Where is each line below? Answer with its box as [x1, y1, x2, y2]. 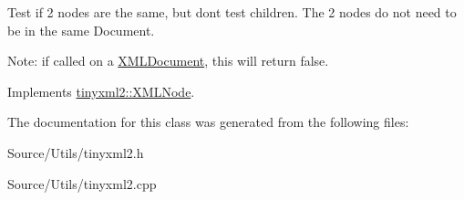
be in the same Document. [7, 20, 155, 39]
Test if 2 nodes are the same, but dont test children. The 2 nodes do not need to [7, 3, 457, 21]
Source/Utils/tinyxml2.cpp [7, 174, 157, 193]
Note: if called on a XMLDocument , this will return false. [7, 51, 329, 70]
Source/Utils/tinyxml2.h [7, 142, 144, 162]
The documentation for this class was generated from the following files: [7, 112, 409, 132]
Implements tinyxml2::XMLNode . [7, 81, 195, 100]
